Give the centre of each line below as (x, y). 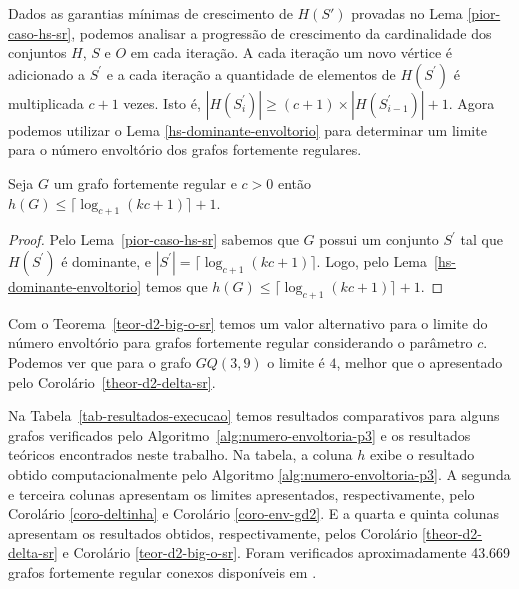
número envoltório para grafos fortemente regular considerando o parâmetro (240, 342)
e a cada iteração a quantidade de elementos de (251, 73)
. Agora (471, 102)
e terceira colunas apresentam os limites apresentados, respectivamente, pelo (241, 493)
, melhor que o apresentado (419, 361)
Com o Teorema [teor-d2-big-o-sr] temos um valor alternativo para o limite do (248, 322)
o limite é (296, 361)
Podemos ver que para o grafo (100, 361)
